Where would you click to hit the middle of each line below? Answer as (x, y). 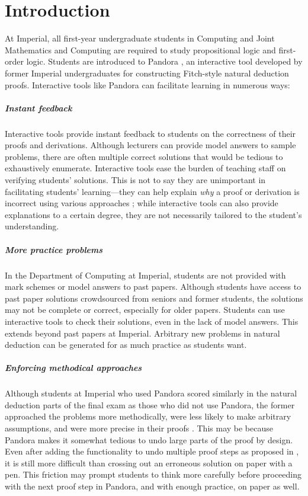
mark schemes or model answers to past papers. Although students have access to (153, 287)
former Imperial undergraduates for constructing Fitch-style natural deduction (147, 73)
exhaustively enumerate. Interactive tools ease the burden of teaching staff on (145, 168)
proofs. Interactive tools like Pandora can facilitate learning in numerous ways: (147, 84)
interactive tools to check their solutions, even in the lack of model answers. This (152, 321)
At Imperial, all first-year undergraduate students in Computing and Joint (140, 38)
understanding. (32, 226)
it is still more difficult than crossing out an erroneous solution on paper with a (149, 463)
